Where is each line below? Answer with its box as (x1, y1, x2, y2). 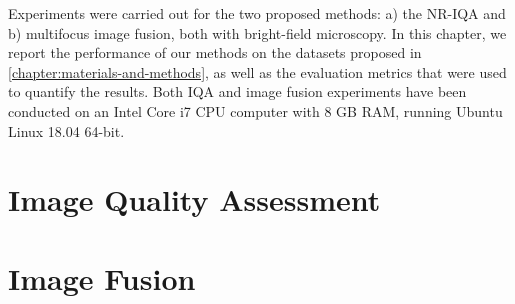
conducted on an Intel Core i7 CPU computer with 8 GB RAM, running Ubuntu (8, 100, 503, 121)
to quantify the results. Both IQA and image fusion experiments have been (8, 81, 467, 102)
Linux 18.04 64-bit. (8, 120, 125, 141)
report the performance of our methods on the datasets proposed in (8, 42, 422, 63)
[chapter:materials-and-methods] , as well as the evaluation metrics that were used (8, 61, 507, 82)
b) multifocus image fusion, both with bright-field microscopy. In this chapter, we (8, 22, 507, 43)
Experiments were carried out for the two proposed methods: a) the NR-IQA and (8, 3, 506, 23)
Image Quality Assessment (8, 179, 381, 220)
